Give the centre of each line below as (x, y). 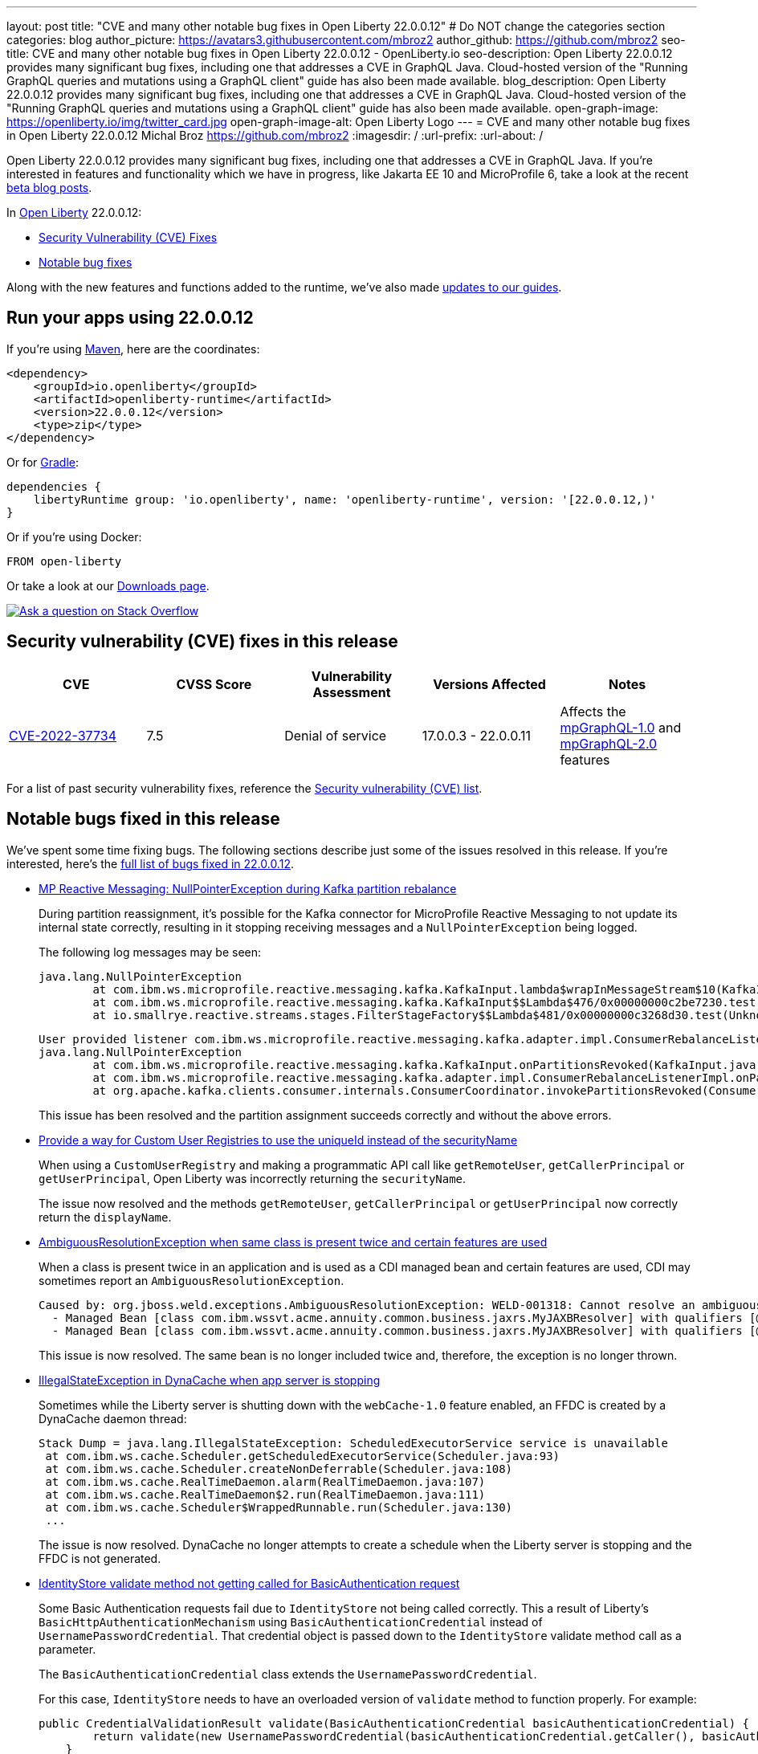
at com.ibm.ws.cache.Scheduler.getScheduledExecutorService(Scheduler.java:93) (303, 1456)
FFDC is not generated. (100, 1558)
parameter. (67, 1649)
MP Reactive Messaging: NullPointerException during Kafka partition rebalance (248, 888)
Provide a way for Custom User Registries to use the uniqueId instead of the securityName (278, 1140)
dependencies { (54, 486)
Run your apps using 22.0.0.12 (130, 318)
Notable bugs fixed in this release (143, 819)
